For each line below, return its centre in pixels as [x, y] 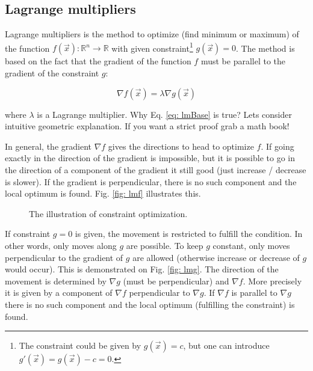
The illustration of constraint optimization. [108, 213]
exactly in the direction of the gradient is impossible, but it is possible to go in [150, 158]
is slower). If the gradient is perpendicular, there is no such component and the [151, 181]
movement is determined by [56, 281]
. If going [277, 146]
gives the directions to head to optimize [181, 146]
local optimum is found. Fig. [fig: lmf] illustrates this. [103, 193]
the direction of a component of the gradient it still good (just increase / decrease [156, 170]
